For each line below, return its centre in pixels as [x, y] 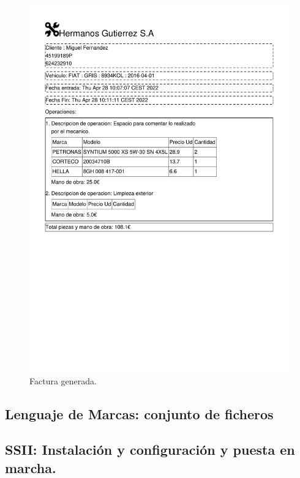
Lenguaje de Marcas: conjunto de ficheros [139, 413]
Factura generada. [63, 380]
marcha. [31, 467]
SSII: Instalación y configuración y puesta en [150, 450]
